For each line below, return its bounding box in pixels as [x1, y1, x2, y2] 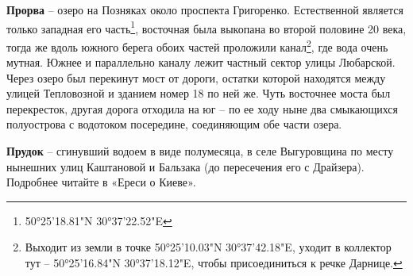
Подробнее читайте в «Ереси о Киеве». [6, 174, 196, 190]
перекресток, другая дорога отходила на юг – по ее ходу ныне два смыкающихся [6, 100, 398, 117]
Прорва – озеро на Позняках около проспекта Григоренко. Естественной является [6, 2, 403, 17]
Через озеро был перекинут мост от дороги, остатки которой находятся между [6, 69, 386, 86]
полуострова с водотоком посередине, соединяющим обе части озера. [6, 116, 342, 132]
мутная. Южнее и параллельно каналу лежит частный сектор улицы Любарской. [6, 54, 396, 71]
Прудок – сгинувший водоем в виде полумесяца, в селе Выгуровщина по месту [6, 143, 394, 159]
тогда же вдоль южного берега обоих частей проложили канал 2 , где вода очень [6, 36, 388, 55]
